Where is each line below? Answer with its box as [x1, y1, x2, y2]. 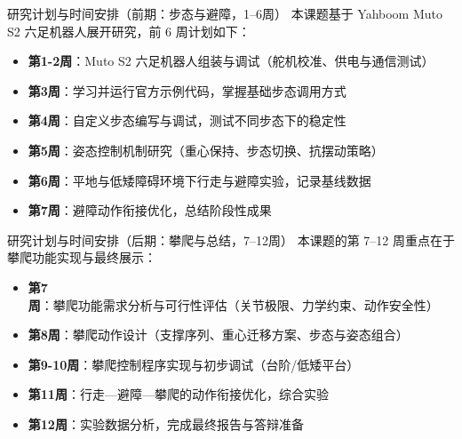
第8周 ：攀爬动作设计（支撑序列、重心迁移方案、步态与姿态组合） [28, 325, 409, 344]
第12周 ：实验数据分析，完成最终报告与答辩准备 [28, 414, 304, 433]
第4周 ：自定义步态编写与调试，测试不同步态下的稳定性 [28, 111, 346, 130]
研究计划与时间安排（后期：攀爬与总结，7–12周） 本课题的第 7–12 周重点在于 [7, 230, 455, 249]
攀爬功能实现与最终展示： [7, 248, 156, 267]
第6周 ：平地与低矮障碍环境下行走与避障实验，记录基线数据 [28, 171, 371, 189]
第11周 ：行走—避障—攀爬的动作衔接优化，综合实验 [28, 385, 329, 403]
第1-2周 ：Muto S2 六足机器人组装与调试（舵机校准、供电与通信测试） [28, 52, 434, 70]
